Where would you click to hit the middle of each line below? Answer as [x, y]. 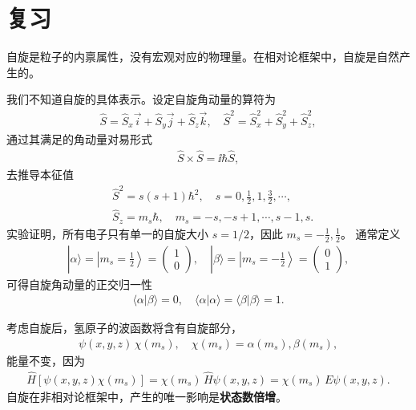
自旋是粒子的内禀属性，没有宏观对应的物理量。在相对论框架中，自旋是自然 [203, 57]
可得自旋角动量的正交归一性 [79, 284]
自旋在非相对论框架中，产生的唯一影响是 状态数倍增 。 [147, 396]
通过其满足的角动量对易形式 [79, 139]
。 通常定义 [370, 233]
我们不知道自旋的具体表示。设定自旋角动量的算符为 [141, 99]
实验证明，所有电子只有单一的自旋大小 [107, 233]
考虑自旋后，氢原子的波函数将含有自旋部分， [124, 328]
